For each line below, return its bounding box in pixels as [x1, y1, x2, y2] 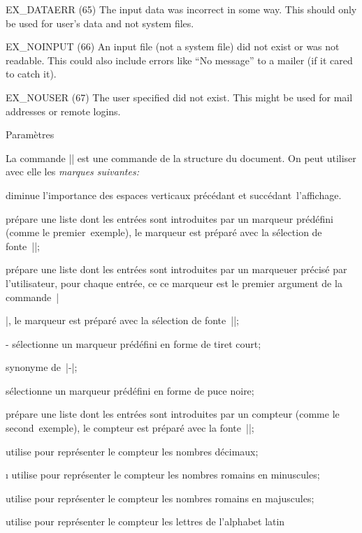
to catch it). [6, 66, 57, 81]
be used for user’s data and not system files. [6, 15, 194, 30]
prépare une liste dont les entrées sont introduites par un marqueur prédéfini [6, 211, 333, 226]
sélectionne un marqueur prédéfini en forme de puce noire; [6, 383, 254, 397]
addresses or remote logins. [6, 103, 121, 118]
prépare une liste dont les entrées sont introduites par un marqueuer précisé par [6, 262, 347, 277]
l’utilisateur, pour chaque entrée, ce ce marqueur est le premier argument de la [6, 275, 342, 290]
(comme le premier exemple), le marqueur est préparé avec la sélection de [6, 225, 322, 240]
